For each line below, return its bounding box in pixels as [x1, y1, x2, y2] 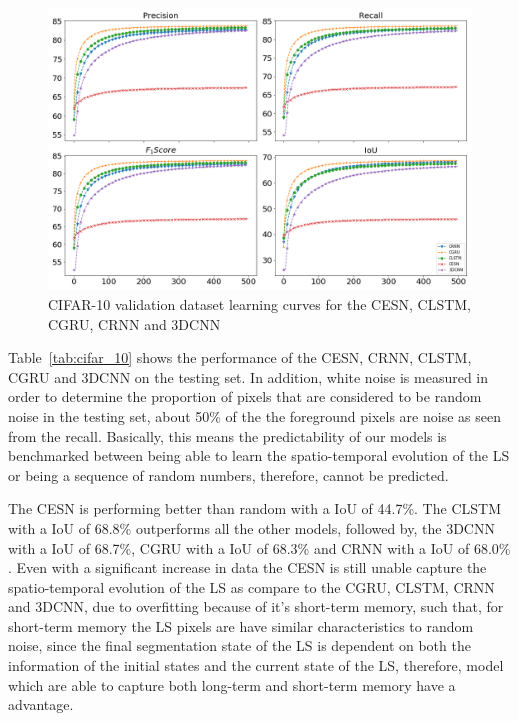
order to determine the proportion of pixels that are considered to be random [8, 386, 482, 407]
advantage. [8, 694, 74, 715]
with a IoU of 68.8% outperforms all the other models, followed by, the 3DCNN [8, 517, 495, 538]
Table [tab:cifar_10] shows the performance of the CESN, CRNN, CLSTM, [8, 347, 472, 368]
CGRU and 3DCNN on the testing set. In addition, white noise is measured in [8, 366, 489, 387]
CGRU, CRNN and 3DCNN [48, 313, 221, 334]
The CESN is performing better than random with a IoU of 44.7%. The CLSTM [8, 498, 501, 519]
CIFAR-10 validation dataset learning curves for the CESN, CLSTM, [48, 293, 472, 314]
